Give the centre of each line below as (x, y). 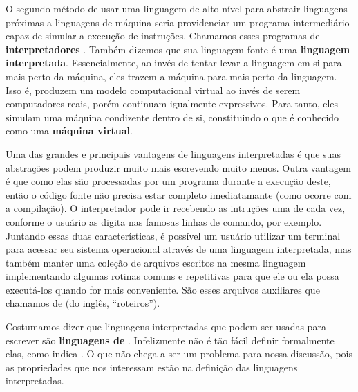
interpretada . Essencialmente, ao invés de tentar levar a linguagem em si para (174, 63)
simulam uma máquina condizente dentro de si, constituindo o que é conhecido (172, 117)
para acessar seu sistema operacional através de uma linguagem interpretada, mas (179, 249)
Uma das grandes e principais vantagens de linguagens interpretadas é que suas (173, 153)
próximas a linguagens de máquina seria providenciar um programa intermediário (178, 22)
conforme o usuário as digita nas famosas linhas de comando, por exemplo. (164, 221)
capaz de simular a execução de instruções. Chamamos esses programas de (163, 36)
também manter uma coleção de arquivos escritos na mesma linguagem (156, 262)
